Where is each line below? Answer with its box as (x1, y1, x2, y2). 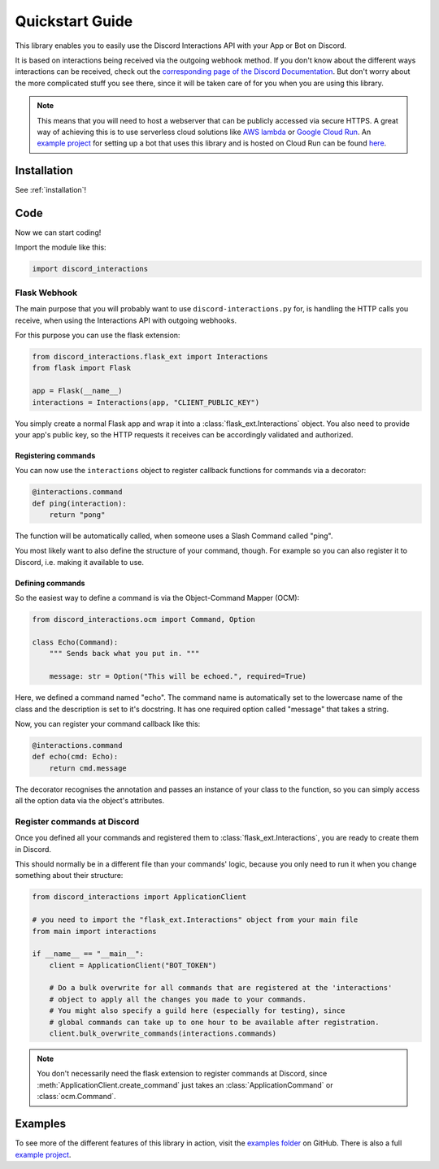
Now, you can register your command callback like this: (15, 719, 201, 728)
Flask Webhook (15, 287, 78, 298)
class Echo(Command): (32, 637, 119, 646)
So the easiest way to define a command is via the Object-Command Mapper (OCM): (15, 593, 300, 603)
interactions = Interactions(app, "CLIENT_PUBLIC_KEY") (32, 398, 260, 406)
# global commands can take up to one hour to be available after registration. (49, 1017, 380, 1027)
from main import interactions (32, 927, 158, 936)
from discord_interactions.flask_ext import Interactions (32, 352, 268, 361)
